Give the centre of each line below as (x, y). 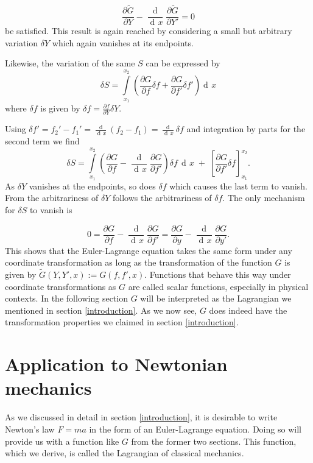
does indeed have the (248, 310)
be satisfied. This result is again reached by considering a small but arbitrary (149, 31)
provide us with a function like (62, 441)
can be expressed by (183, 63)
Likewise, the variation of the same (70, 63)
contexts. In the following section (66, 298)
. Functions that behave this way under (218, 274)
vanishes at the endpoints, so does (92, 186)
